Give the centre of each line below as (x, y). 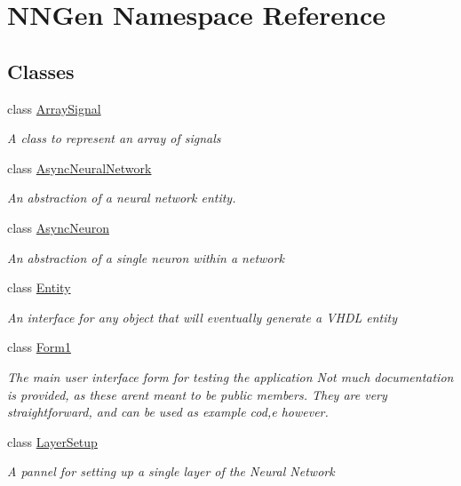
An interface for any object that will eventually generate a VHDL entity (202, 317)
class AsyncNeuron (58, 227)
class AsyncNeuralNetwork (79, 167)
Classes (41, 71)
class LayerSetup (52, 441)
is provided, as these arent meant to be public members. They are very (197, 394)
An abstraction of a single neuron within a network (146, 257)
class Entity (39, 287)
